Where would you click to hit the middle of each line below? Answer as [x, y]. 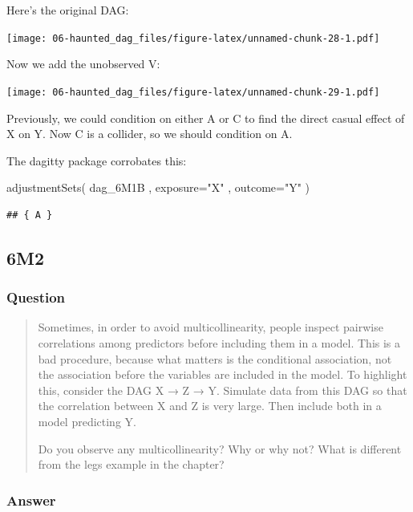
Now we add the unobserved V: [83, 64]
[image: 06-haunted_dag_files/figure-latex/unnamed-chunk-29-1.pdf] [193, 92]
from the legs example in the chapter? [131, 464]
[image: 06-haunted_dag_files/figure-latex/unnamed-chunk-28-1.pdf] [193, 38]
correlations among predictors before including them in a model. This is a [219, 343]
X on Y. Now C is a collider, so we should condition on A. [150, 134]
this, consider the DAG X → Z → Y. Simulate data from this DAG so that [223, 390]
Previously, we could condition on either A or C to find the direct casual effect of [206, 118]
